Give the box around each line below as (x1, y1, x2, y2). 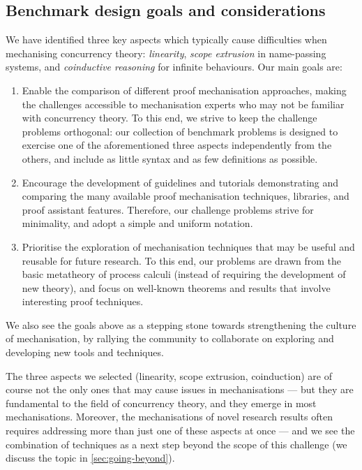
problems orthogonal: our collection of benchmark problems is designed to (22, 124, 338, 138)
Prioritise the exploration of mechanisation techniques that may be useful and (22, 239, 355, 254)
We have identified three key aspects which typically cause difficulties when (6, 32, 327, 47)
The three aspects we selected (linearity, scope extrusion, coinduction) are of (6, 368, 332, 383)
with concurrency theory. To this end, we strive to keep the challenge (22, 110, 317, 125)
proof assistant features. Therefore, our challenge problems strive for (22, 202, 314, 216)
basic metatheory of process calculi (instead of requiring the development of (22, 267, 346, 281)
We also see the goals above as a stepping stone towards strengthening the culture (6, 317, 356, 332)
